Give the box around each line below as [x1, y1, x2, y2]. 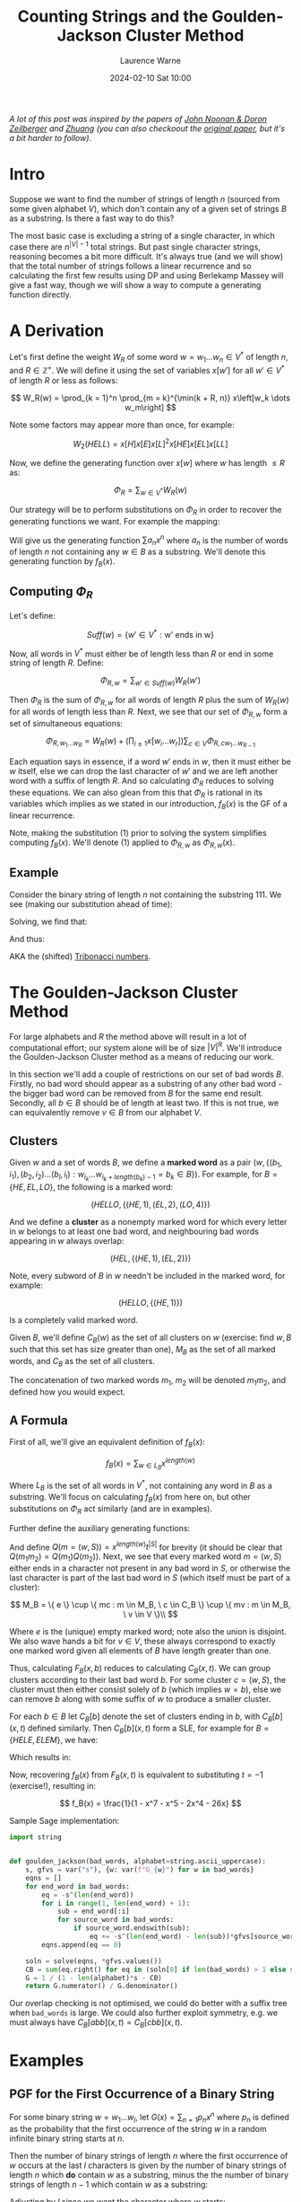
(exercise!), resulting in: [9, 1781, 97, 1792]
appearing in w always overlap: [9, 1236, 125, 1246]
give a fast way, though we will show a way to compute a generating [9, 279, 262, 290]
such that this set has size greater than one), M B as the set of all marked [9, 1343, 276, 1357]
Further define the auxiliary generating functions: [9, 1522, 191, 1533]
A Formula [9, 1413, 69, 1428]
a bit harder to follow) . [9, 132, 92, 143]
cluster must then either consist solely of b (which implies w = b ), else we [9, 1684, 282, 1695]
